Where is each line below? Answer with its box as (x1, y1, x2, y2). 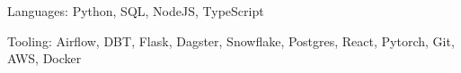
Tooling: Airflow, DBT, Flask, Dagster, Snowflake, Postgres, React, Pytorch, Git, (7, 31, 455, 50)
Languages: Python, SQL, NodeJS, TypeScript (7, 2, 264, 20)
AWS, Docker (7, 49, 82, 68)
